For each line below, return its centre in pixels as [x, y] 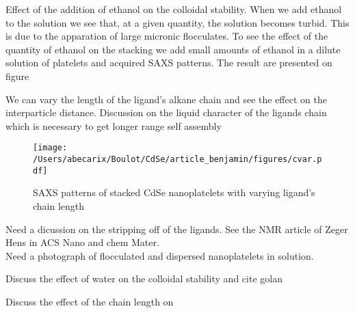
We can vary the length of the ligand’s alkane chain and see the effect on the [166, 99]
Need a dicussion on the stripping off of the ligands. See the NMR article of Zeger [177, 229]
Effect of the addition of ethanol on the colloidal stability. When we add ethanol [174, 9]
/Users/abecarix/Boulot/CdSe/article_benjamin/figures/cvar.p [177, 159]
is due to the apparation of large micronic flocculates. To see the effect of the [167, 36]
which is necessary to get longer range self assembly [114, 125]
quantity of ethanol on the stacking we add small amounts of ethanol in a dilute [173, 49]
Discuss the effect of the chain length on [90, 301]
